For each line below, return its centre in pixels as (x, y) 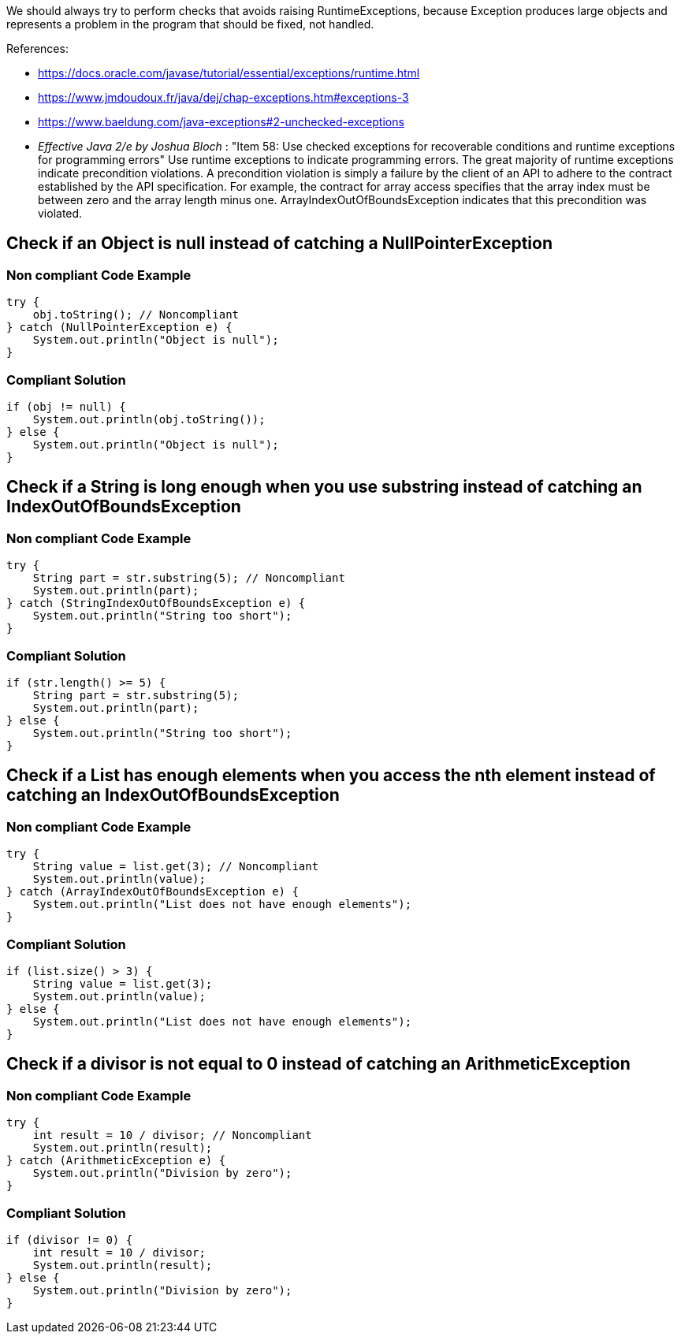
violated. (60, 213)
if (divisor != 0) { (70, 1239)
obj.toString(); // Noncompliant (136, 315)
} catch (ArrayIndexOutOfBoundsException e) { (153, 892)
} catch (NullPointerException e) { (119, 328)
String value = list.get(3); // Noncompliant (176, 867)
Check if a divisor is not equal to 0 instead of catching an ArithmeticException (318, 1064)
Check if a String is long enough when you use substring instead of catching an (324, 487)
